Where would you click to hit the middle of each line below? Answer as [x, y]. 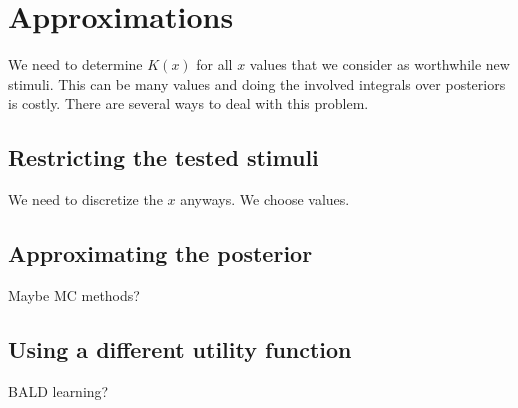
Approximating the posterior [160, 253]
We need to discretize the [85, 199]
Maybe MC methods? [74, 294]
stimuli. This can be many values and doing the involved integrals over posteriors [257, 83]
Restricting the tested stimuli [163, 157]
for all [214, 64]
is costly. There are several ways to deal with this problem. [188, 103]
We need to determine [75, 64]
